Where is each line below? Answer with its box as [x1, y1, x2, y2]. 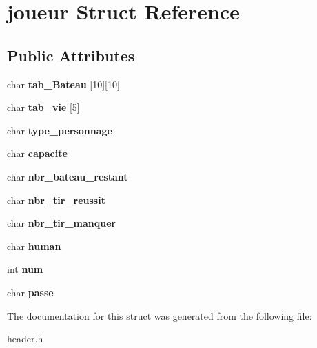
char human [7, 238, 61, 253]
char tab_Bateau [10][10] [7, 76, 120, 91]
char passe [7, 285, 54, 299]
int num [7, 262, 43, 276]
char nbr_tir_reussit [7, 192, 105, 207]
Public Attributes [7, 44, 135, 65]
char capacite [7, 146, 68, 161]
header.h [7, 331, 43, 346]
